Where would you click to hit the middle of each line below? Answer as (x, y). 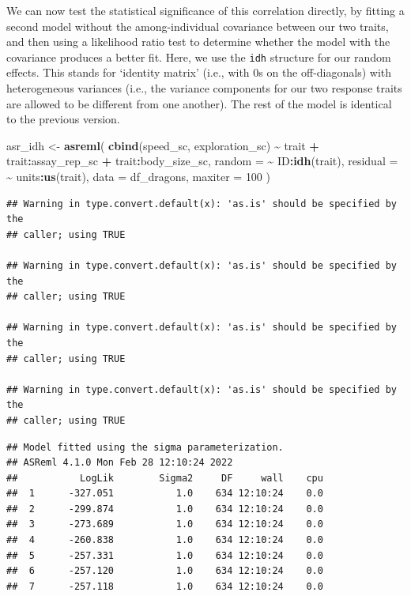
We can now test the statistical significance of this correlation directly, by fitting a (205, 10)
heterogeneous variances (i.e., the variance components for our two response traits (204, 88)
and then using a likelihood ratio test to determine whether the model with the (198, 41)
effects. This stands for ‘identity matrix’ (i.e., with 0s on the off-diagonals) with (199, 72)
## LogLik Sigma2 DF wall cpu (165, 478)
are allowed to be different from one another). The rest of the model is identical (199, 103)
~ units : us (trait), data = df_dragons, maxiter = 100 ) (138, 176)
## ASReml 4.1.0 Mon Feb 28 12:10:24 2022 (120, 463)
